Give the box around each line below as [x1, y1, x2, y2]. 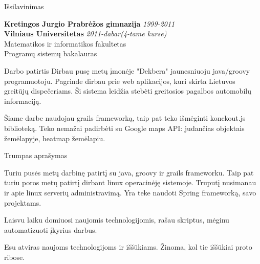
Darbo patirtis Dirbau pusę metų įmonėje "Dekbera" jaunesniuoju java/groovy [4, 65, 250, 76]
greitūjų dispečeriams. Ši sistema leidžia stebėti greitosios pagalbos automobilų [4, 85, 251, 96]
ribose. [4, 251, 25, 262]
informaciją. [4, 95, 41, 106]
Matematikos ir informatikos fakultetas [4, 38, 126, 49]
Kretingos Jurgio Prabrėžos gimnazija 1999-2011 [4, 18, 175, 29]
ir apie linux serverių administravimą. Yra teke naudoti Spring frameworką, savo [4, 187, 256, 197]
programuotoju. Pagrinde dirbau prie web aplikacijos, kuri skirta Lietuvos [4, 75, 235, 86]
